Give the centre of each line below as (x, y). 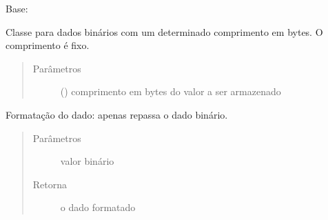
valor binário (87, 161)
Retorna (50, 184)
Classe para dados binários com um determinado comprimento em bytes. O (164, 31)
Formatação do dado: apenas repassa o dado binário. (117, 114)
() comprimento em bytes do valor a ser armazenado (171, 91)
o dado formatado (98, 207)
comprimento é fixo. (48, 45)
